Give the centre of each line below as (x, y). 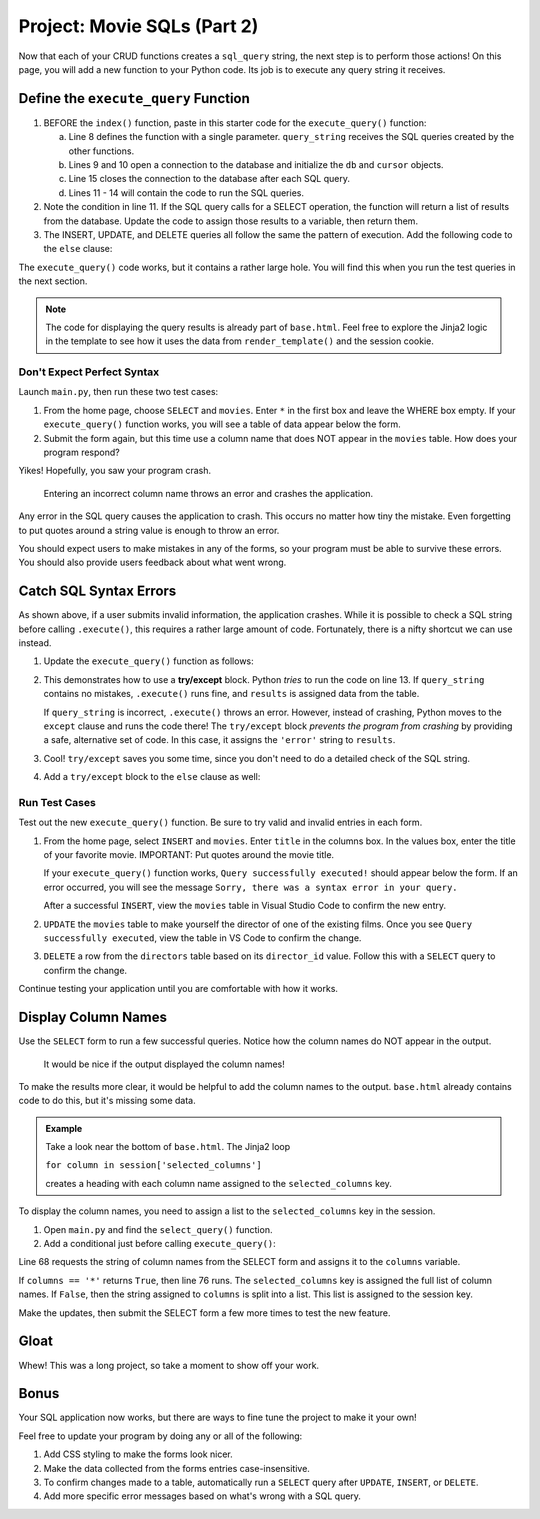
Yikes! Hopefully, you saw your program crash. (115, 471)
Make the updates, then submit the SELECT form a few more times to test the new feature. (204, 1312)
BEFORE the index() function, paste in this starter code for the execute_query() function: (235, 122)
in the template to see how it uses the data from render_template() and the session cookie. (239, 341)
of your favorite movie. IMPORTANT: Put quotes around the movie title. (189, 855)
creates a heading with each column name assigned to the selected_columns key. (218, 1183)
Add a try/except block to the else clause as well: (152, 777)
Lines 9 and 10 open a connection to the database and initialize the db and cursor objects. (256, 165)
